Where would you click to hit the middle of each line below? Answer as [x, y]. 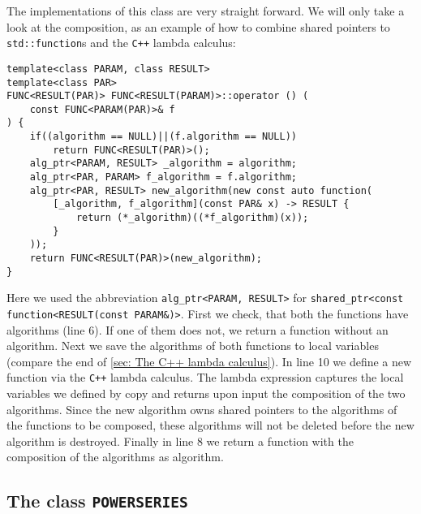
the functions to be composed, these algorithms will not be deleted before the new [210, 425]
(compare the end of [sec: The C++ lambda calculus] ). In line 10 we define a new [209, 361]
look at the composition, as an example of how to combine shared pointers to [198, 26]
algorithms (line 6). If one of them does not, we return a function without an [198, 329]
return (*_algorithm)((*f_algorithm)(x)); [192, 218]
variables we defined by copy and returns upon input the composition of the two [206, 393]
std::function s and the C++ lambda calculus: [121, 43]
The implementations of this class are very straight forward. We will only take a [206, 11]
